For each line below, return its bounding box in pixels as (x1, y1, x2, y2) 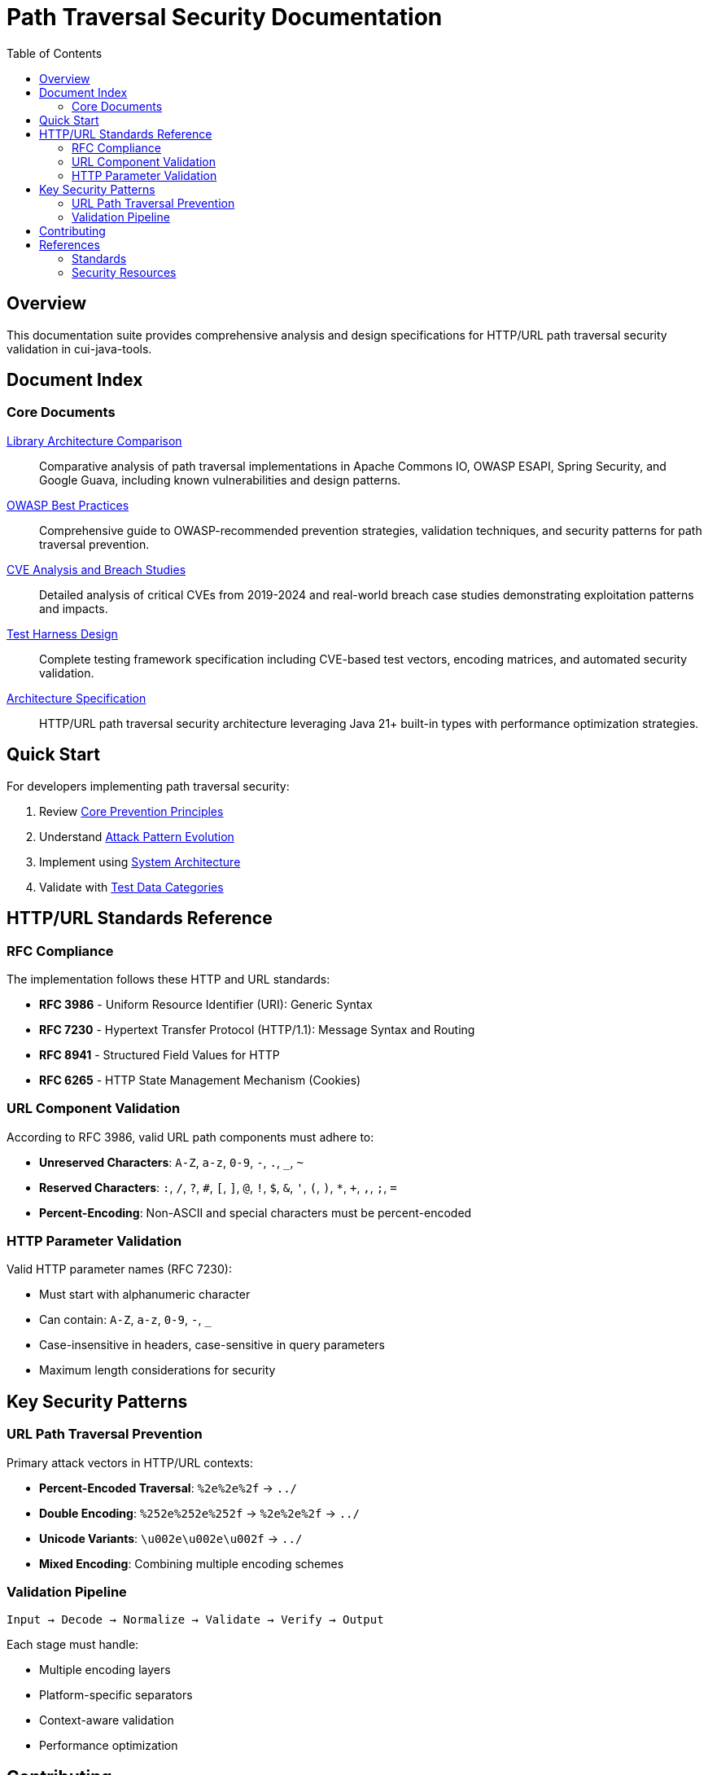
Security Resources (72, 265, 177, 279)
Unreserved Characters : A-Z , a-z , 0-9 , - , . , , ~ (39, 1155, 304, 1169)
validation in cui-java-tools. (7, 341, 152, 356)
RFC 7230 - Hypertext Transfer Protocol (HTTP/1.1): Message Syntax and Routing (39, 1022, 475, 1037)
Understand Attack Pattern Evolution (39, 829, 234, 844)
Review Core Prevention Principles (39, 804, 224, 818)
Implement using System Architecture (39, 854, 241, 869)
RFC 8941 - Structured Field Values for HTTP (39, 1047, 280, 1062)
